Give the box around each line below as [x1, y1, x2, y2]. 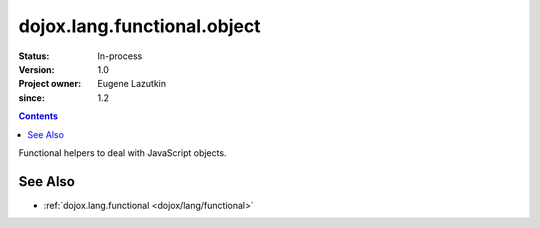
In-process [97, 50, 143, 62]
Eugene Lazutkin [97, 78, 167, 90]
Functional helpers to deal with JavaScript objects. [18, 146, 227, 159]
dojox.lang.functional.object [18, 15, 261, 37]
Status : [18, 50, 50, 62]
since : [18, 91, 45, 104]
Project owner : [18, 78, 82, 90]
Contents [18, 110, 59, 122]
